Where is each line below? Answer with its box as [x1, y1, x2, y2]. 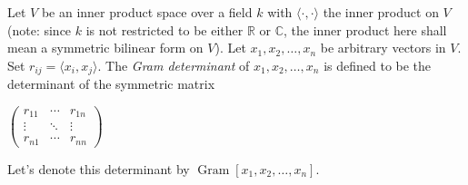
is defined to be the [324, 55, 432, 74]
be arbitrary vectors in [320, 38, 446, 57]
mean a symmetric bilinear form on [7, 38, 204, 57]
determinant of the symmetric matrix [7, 74, 215, 93]
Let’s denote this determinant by [7, 159, 190, 178]
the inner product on [323, 3, 439, 21]
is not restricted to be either [85, 20, 244, 39]
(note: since [7, 20, 72, 39]
